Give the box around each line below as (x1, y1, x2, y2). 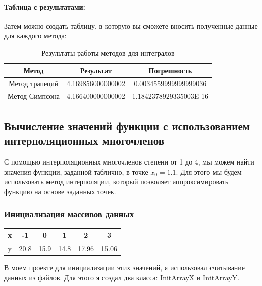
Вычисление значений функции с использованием (4, 117, 250, 133)
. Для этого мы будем (176, 166, 242, 177)
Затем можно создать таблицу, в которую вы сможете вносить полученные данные (4, 20, 258, 31)
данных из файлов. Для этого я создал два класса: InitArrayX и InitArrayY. (4, 272, 240, 282)
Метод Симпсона (8, 91, 60, 101)
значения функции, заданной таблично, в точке (4, 166, 148, 177)
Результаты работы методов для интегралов (41, 47, 175, 58)
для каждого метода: (4, 30, 67, 41)
